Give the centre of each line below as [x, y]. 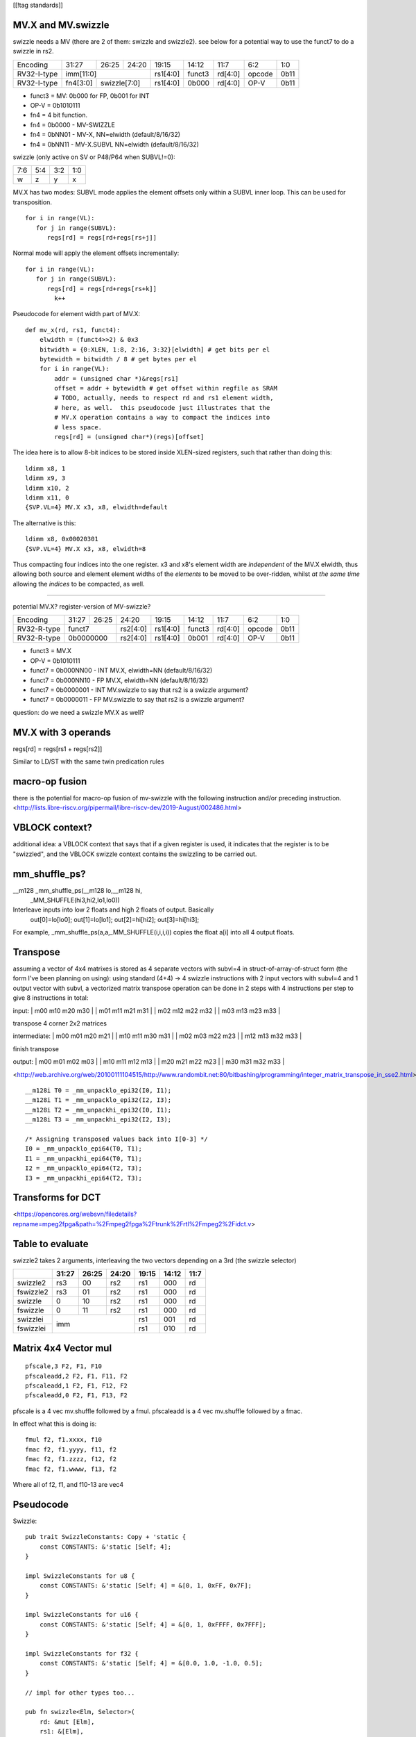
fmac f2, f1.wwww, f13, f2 [71, 1469]
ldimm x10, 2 [47, 488]
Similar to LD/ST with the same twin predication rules [88, 762]
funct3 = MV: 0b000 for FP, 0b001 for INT [90, 96]
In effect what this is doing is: [55, 1424]
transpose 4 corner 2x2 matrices [60, 1023]
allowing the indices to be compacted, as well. [79, 584]
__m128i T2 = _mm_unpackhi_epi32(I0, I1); [98, 1110]
